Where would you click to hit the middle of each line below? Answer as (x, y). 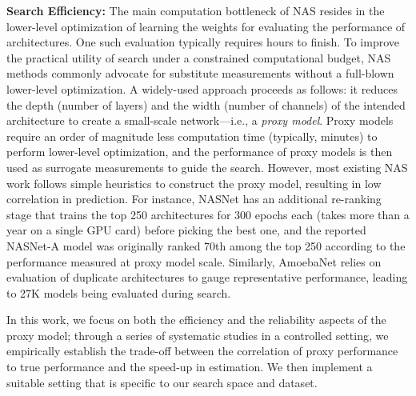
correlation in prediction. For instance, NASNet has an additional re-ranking (194, 199)
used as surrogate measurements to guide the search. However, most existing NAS (207, 167)
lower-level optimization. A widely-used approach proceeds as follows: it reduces (202, 88)
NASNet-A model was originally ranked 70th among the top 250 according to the (206, 245)
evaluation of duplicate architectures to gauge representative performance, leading (207, 277)
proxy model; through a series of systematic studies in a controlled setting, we (198, 335)
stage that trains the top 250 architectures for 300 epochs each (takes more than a (208, 214)
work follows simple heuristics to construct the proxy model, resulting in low (194, 183)
